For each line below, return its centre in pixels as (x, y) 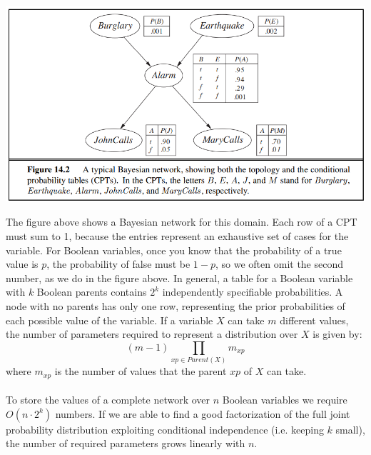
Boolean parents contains (92, 292)
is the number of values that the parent (141, 371)
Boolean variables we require (285, 400)
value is (22, 264)
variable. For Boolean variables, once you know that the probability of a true (174, 250)
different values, (314, 320)
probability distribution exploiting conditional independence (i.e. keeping (165, 429)
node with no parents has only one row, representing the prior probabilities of (176, 306)
